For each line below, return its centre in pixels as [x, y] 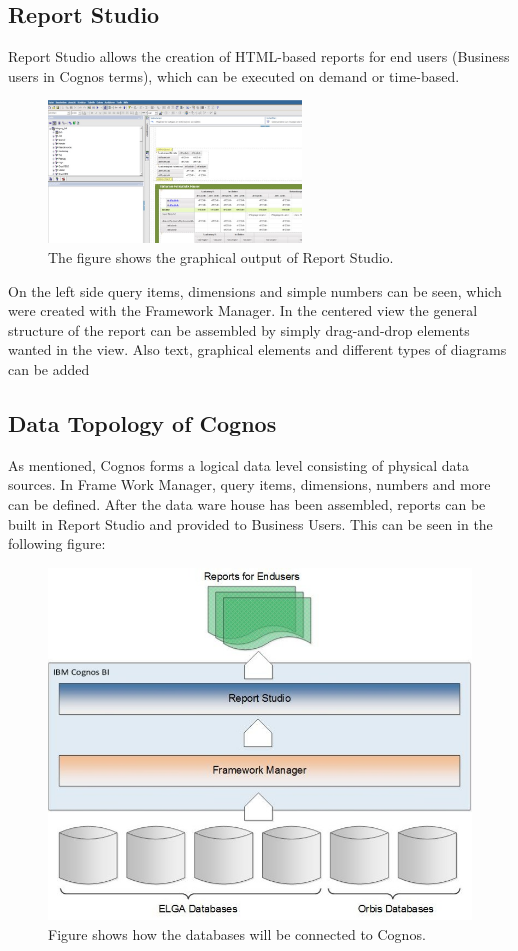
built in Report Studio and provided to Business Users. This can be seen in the [250, 523]
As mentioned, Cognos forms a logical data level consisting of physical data [238, 464]
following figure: [57, 543]
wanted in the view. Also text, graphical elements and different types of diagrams [257, 349]
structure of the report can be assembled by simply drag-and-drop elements [239, 329]
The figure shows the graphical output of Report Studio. [221, 257]
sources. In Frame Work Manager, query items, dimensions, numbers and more [249, 484]
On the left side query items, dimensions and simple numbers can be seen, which [255, 290]
